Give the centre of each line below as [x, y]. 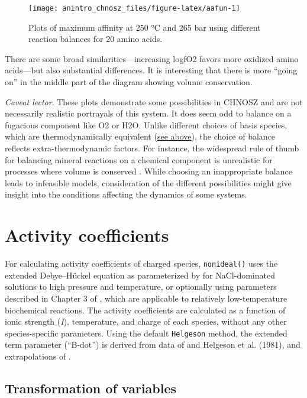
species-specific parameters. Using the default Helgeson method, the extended [146, 333]
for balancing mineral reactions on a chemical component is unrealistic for [139, 159]
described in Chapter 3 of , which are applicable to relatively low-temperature [146, 298]
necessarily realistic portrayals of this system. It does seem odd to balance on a [148, 113]
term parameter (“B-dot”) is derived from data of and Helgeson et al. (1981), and [153, 344]
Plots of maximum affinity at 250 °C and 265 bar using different [145, 27]
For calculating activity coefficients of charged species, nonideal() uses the [141, 263]
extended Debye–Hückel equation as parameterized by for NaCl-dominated [140, 275]
